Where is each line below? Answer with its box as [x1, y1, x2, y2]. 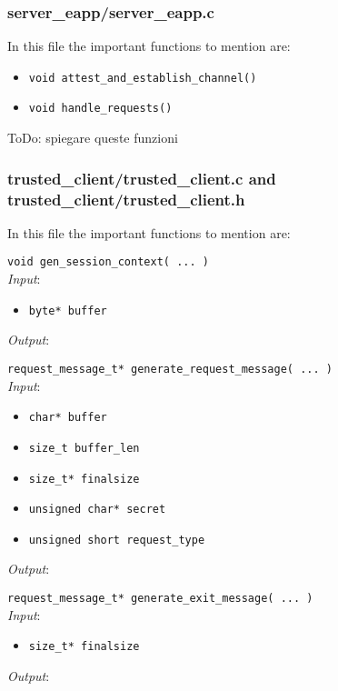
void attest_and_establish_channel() [28, 71, 257, 85]
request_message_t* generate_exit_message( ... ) [7, 592, 313, 606]
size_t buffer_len [28, 441, 140, 455]
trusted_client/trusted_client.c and [7, 166, 276, 189]
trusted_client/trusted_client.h [7, 187, 245, 210]
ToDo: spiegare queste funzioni [7, 128, 178, 147]
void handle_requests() [28, 102, 173, 115]
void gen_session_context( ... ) [7, 255, 209, 269]
